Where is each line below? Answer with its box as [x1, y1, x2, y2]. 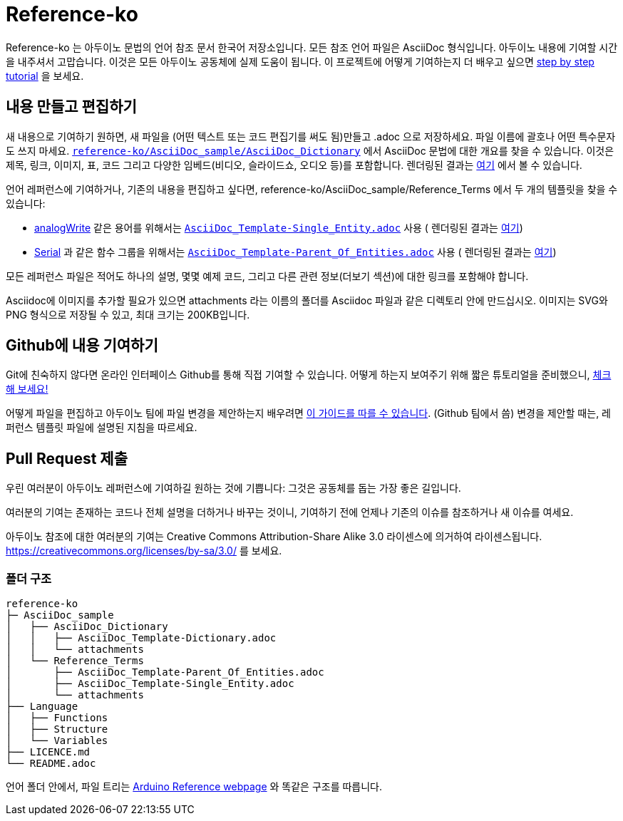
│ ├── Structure [6, 723, 108, 735]
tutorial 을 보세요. [6, 69, 84, 82]
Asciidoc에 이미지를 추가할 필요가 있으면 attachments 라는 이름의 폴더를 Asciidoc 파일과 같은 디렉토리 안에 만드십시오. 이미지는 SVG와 [6, 294, 608, 306]
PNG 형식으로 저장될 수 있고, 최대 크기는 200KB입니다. [6, 308, 250, 321]
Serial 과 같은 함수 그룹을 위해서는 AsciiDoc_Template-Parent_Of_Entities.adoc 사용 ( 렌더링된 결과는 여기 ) [34, 245, 557, 258]
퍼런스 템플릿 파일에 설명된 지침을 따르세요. [6, 421, 197, 434]
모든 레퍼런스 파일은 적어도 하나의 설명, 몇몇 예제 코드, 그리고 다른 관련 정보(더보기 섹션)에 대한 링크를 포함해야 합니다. [6, 269, 529, 282]
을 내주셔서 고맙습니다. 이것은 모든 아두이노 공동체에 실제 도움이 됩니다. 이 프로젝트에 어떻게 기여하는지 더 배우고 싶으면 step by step [6, 55, 594, 68]
